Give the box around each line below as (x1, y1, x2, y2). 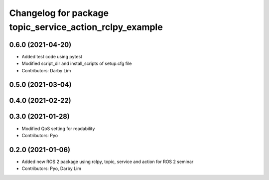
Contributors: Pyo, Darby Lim (21, 166, 82, 172)
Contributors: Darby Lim (21, 67, 71, 73)
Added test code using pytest (21, 53, 82, 59)
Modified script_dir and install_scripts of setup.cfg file (21, 60, 132, 67)
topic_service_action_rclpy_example (9, 21, 163, 32)
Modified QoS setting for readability (21, 125, 95, 132)
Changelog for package (9, 7, 109, 18)
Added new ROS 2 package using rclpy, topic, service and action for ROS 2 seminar (21, 159, 194, 165)
